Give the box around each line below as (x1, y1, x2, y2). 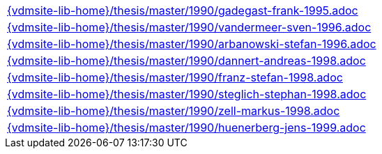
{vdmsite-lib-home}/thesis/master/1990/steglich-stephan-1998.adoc (7, 87, 367, 101)
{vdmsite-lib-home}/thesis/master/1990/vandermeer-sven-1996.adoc (7, 20, 372, 34)
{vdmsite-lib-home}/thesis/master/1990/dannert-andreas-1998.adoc (7, 54, 366, 68)
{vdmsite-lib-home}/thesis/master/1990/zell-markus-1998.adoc (7, 104, 340, 118)
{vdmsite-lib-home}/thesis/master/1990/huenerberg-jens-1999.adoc (7, 121, 366, 134)
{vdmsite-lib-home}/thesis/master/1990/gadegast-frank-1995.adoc (7, 3, 358, 17)
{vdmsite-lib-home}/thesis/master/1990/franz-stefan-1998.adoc (7, 70, 343, 84)
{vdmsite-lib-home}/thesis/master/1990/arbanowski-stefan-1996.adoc (7, 37, 376, 51)
